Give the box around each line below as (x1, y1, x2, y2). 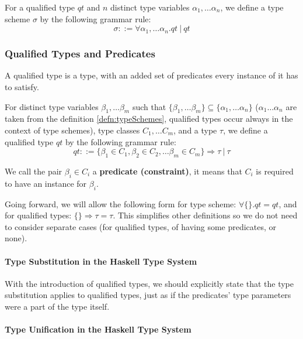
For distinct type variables (5, 100, 99, 112)
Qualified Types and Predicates (5, 46, 155, 61)
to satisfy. (5, 81, 39, 93)
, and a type (173, 124, 217, 136)
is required (256, 165, 294, 177)
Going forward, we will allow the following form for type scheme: (5, 197, 236, 210)
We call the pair (5, 165, 62, 177)
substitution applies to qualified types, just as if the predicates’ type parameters (5, 289, 291, 301)
